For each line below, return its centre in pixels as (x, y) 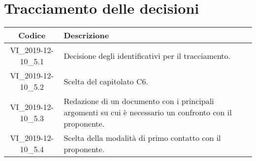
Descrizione (86, 35)
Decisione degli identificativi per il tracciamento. (147, 55)
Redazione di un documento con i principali (139, 101)
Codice (32, 35)
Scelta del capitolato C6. (106, 81)
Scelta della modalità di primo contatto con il (142, 138)
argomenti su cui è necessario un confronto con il (148, 112)
